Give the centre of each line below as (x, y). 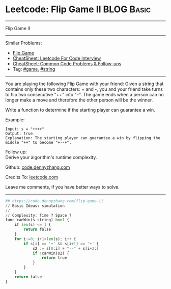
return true (54, 258)
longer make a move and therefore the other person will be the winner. (79, 100)
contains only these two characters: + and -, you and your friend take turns (84, 89)
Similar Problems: (24, 43)
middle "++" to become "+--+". (38, 142)
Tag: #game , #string (34, 69)
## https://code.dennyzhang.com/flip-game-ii (54, 201)
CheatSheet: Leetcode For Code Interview (57, 58)
